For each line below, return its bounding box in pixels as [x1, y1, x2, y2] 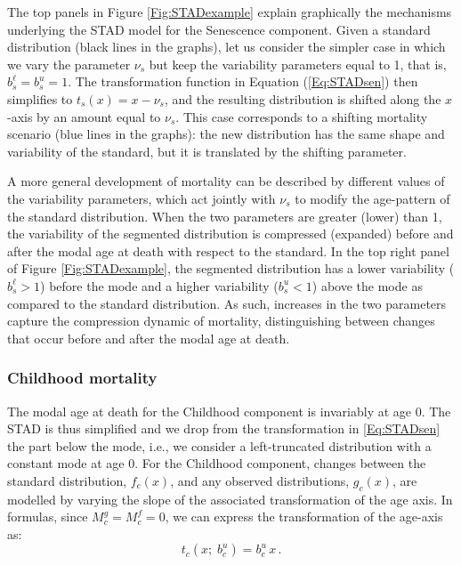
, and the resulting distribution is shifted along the [164, 89, 441, 108]
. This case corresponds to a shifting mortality [175, 107, 428, 125]
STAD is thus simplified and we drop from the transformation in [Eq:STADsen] [7, 419, 441, 438]
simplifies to [7, 89, 73, 108]
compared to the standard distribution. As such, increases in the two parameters [7, 294, 447, 312]
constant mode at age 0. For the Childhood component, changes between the [7, 454, 426, 472]
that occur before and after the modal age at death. [7, 328, 290, 347]
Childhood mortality [7, 367, 158, 389]
